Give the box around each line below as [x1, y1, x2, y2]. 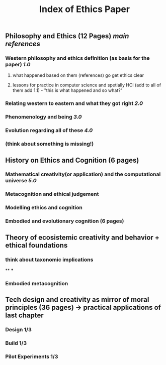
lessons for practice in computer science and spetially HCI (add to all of [12, 82, 161, 88]
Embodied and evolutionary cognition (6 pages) [5, 217, 124, 224]
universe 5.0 [5, 177, 37, 184]
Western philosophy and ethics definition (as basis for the [5, 55, 150, 62]
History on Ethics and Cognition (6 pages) [5, 156, 139, 164]
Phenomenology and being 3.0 [5, 113, 82, 120]
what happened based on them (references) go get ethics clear [12, 72, 144, 78]
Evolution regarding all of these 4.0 [5, 127, 93, 134]
